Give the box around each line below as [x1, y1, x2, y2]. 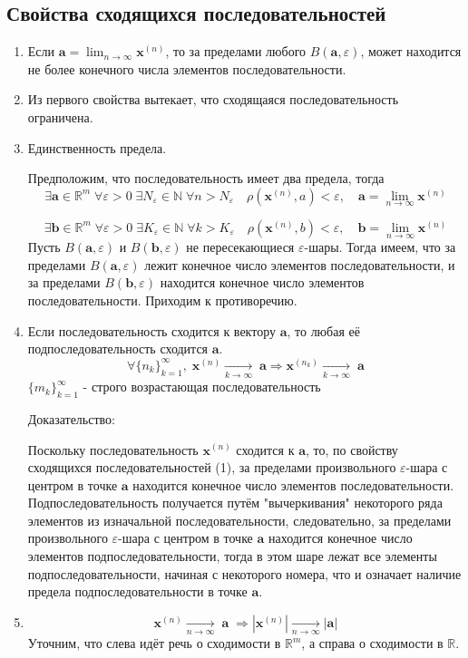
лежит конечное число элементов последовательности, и [144, 255, 455, 274]
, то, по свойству [305, 440, 398, 459]
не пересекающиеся [186, 237, 295, 256]
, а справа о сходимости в [301, 634, 444, 653]
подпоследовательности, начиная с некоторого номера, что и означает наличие [27, 564, 462, 583]
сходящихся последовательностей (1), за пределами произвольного [27, 458, 396, 477]
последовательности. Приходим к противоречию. [27, 290, 297, 309]
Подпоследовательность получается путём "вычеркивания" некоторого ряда [27, 493, 443, 512]
